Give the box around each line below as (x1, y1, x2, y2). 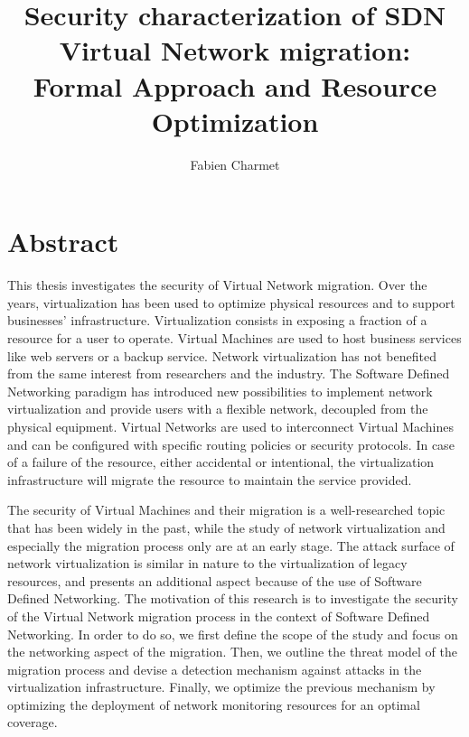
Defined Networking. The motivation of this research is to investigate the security (7, 589, 458, 608)
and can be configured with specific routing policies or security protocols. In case (7, 434, 455, 453)
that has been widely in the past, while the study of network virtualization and (7, 518, 446, 536)
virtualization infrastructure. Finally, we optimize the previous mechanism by (7, 677, 436, 696)
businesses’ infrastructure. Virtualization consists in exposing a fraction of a (7, 311, 427, 330)
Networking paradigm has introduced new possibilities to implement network (7, 381, 433, 400)
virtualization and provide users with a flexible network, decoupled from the (7, 399, 428, 418)
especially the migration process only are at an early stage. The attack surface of (7, 536, 455, 555)
